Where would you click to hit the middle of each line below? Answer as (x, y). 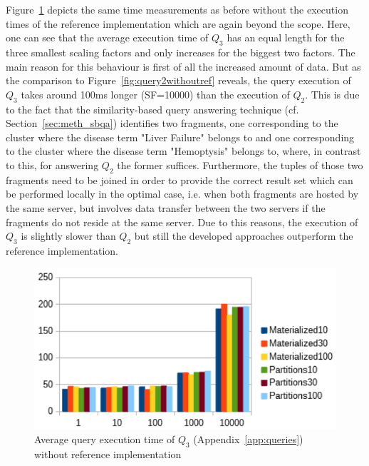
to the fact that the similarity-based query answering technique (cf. (152, 109)
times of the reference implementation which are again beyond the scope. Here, (178, 23)
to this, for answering (52, 164)
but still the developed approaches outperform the (244, 236)
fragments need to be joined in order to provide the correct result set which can (180, 179)
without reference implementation (108, 454)
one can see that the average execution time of (107, 37)
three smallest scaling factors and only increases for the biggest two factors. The (181, 52)
